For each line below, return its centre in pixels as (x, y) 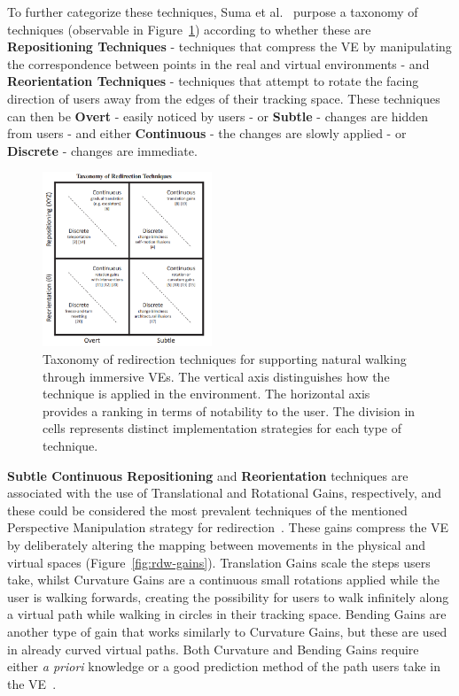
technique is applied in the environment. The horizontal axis (206, 394)
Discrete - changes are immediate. (102, 150)
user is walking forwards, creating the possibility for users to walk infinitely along (228, 596)
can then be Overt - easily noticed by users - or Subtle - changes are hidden (218, 116)
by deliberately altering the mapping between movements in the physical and (216, 545)
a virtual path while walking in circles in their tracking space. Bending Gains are (227, 614)
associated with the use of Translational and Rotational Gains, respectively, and (225, 493)
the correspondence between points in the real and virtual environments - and (218, 63)
